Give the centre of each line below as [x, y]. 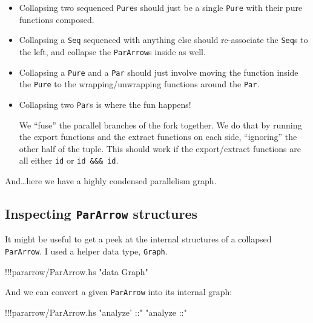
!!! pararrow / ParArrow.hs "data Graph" [77, 271]
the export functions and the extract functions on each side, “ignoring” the [158, 137]
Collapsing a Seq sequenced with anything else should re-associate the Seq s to [163, 40]
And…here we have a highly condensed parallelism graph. [111, 180]
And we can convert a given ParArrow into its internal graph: [119, 292]
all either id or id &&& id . [69, 160]
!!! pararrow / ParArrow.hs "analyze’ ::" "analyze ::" [96, 312]
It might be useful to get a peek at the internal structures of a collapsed [138, 239]
